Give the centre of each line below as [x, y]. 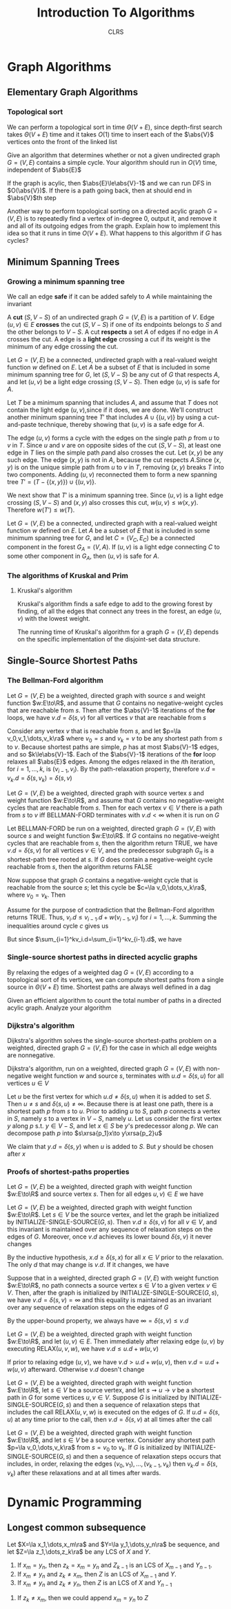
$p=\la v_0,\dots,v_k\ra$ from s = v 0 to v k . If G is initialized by [94, 1448]
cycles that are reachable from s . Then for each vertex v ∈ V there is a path [115, 808]
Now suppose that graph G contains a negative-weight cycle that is [103, 880]
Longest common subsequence [77, 1528]
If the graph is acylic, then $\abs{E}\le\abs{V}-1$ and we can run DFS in [109, 183]
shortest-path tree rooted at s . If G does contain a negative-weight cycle [110, 859]
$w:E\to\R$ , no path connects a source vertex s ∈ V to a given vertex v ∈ [112, 1286]
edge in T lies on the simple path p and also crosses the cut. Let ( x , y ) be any [115, 452]
